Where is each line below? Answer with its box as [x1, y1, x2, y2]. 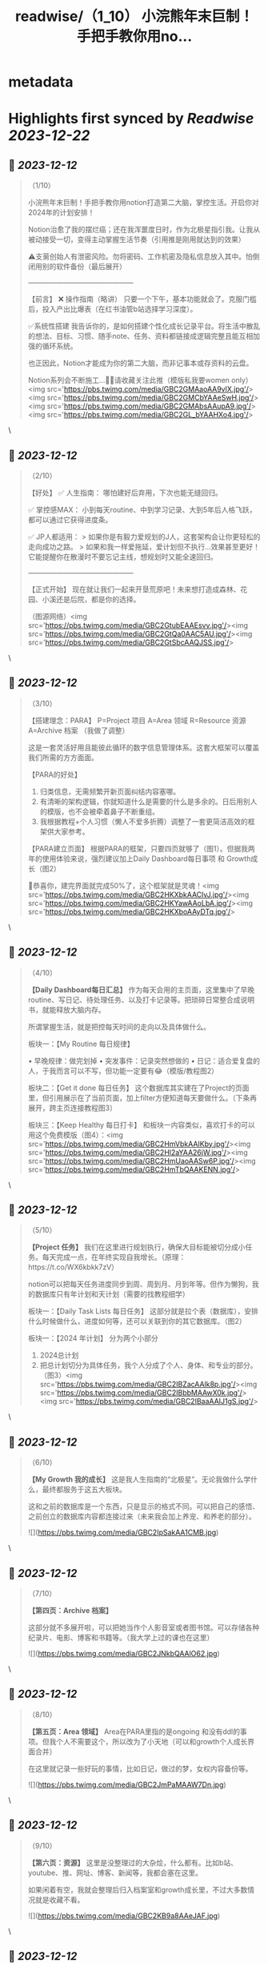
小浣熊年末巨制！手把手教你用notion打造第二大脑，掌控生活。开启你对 [27, 198, 260, 207]
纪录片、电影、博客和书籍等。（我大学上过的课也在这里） [27, 1633, 214, 1643]
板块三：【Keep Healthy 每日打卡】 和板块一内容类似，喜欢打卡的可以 [27, 1120, 256, 1129]
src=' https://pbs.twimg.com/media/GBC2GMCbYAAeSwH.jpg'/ [46, 393, 254, 403]
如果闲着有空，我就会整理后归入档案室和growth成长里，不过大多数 [27, 1885, 248, 1894]
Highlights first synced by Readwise [8, 110, 254, 128]
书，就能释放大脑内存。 [27, 1004, 106, 1014]
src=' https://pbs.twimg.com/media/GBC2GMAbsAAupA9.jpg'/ [46, 401, 252, 411]
